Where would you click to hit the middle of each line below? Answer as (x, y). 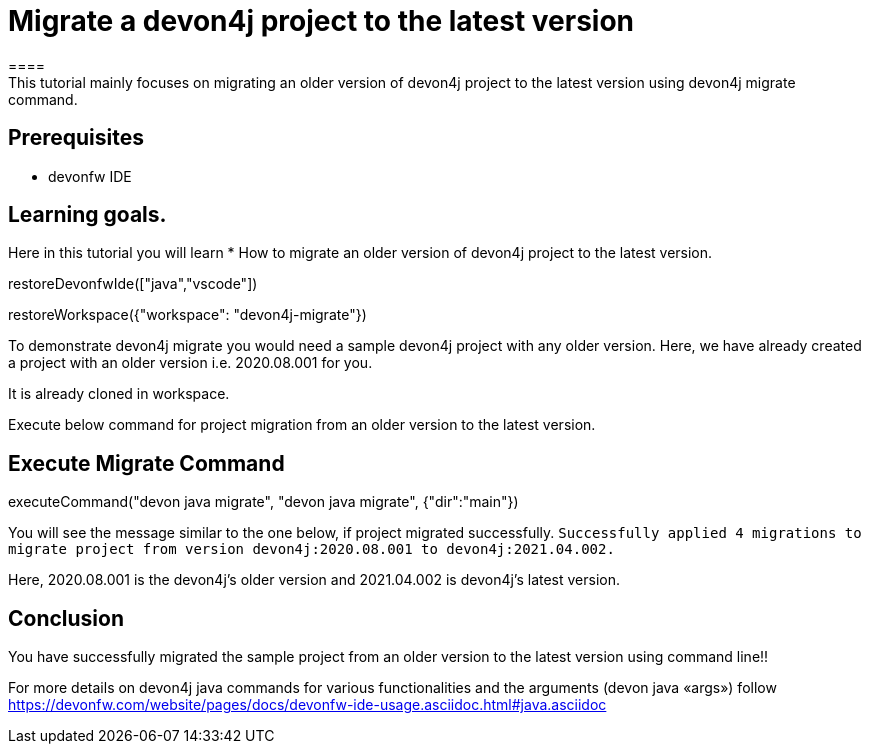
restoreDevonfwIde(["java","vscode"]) (133, 284)
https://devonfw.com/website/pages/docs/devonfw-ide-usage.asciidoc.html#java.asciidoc (307, 705)
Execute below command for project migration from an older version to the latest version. (302, 425)
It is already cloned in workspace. (119, 394)
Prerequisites (76, 138)
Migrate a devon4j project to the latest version (321, 21)
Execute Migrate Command (146, 463)
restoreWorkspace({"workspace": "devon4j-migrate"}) (187, 315)
